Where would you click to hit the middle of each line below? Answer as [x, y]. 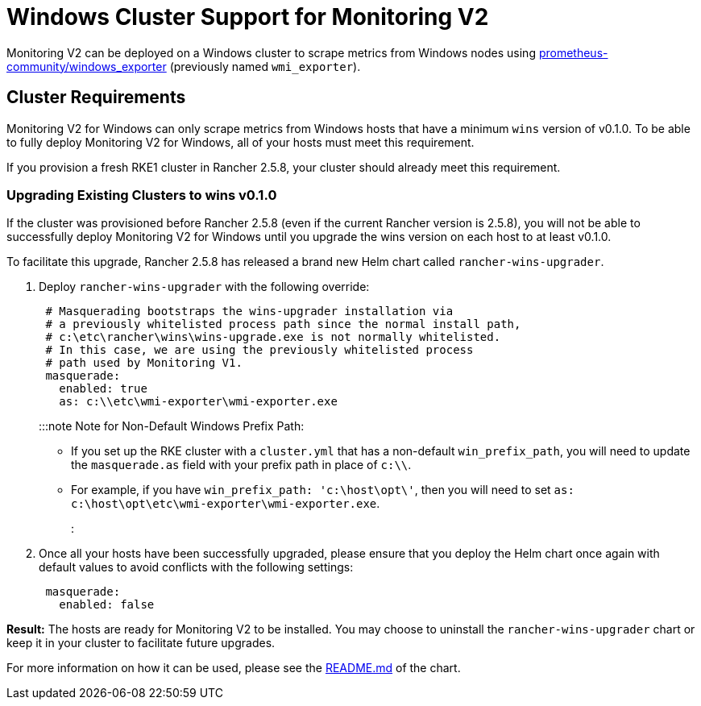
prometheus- [573, 52]
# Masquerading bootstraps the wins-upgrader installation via [249, 311]
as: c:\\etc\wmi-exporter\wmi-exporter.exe [198, 402]
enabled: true [103, 389]
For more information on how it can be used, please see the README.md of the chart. [234, 668]
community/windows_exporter [87, 66]
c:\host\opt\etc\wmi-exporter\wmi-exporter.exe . [226, 504]
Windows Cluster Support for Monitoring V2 [248, 17]
